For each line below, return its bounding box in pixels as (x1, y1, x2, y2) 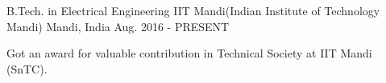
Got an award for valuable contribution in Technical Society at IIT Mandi (6, 45, 372, 61)
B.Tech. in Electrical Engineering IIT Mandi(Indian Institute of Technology (6, 2, 380, 18)
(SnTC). (6, 60, 48, 77)
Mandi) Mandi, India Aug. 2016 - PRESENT (6, 18, 230, 34)
